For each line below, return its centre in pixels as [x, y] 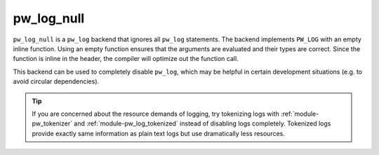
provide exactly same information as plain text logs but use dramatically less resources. [159, 133]
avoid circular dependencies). [56, 81]
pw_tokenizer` [52, 123]
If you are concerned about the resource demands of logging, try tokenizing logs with [156, 114]
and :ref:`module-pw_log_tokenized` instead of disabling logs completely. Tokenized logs [202, 123]
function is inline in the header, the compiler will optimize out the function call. [126, 59]
